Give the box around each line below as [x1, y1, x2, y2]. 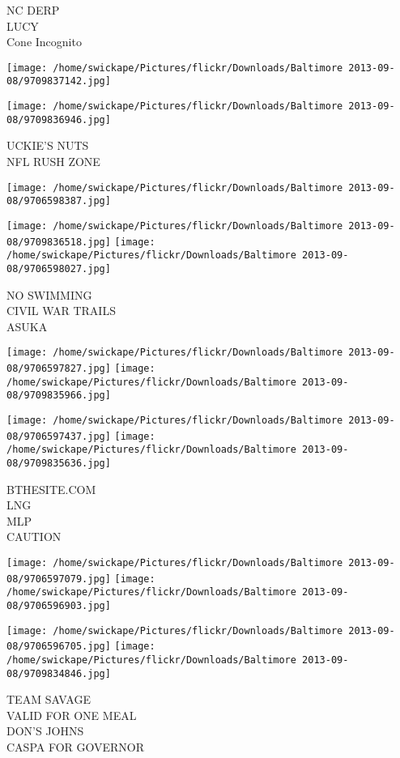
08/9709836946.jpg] [6, 113, 111, 126]
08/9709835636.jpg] [6, 457, 111, 469]
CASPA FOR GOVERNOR [6, 738, 145, 755]
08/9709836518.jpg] [6, 236, 111, 248]
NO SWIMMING [6, 286, 92, 303]
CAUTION [6, 528, 62, 545]
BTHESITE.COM [6, 480, 96, 497]
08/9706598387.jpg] [6, 195, 111, 207]
